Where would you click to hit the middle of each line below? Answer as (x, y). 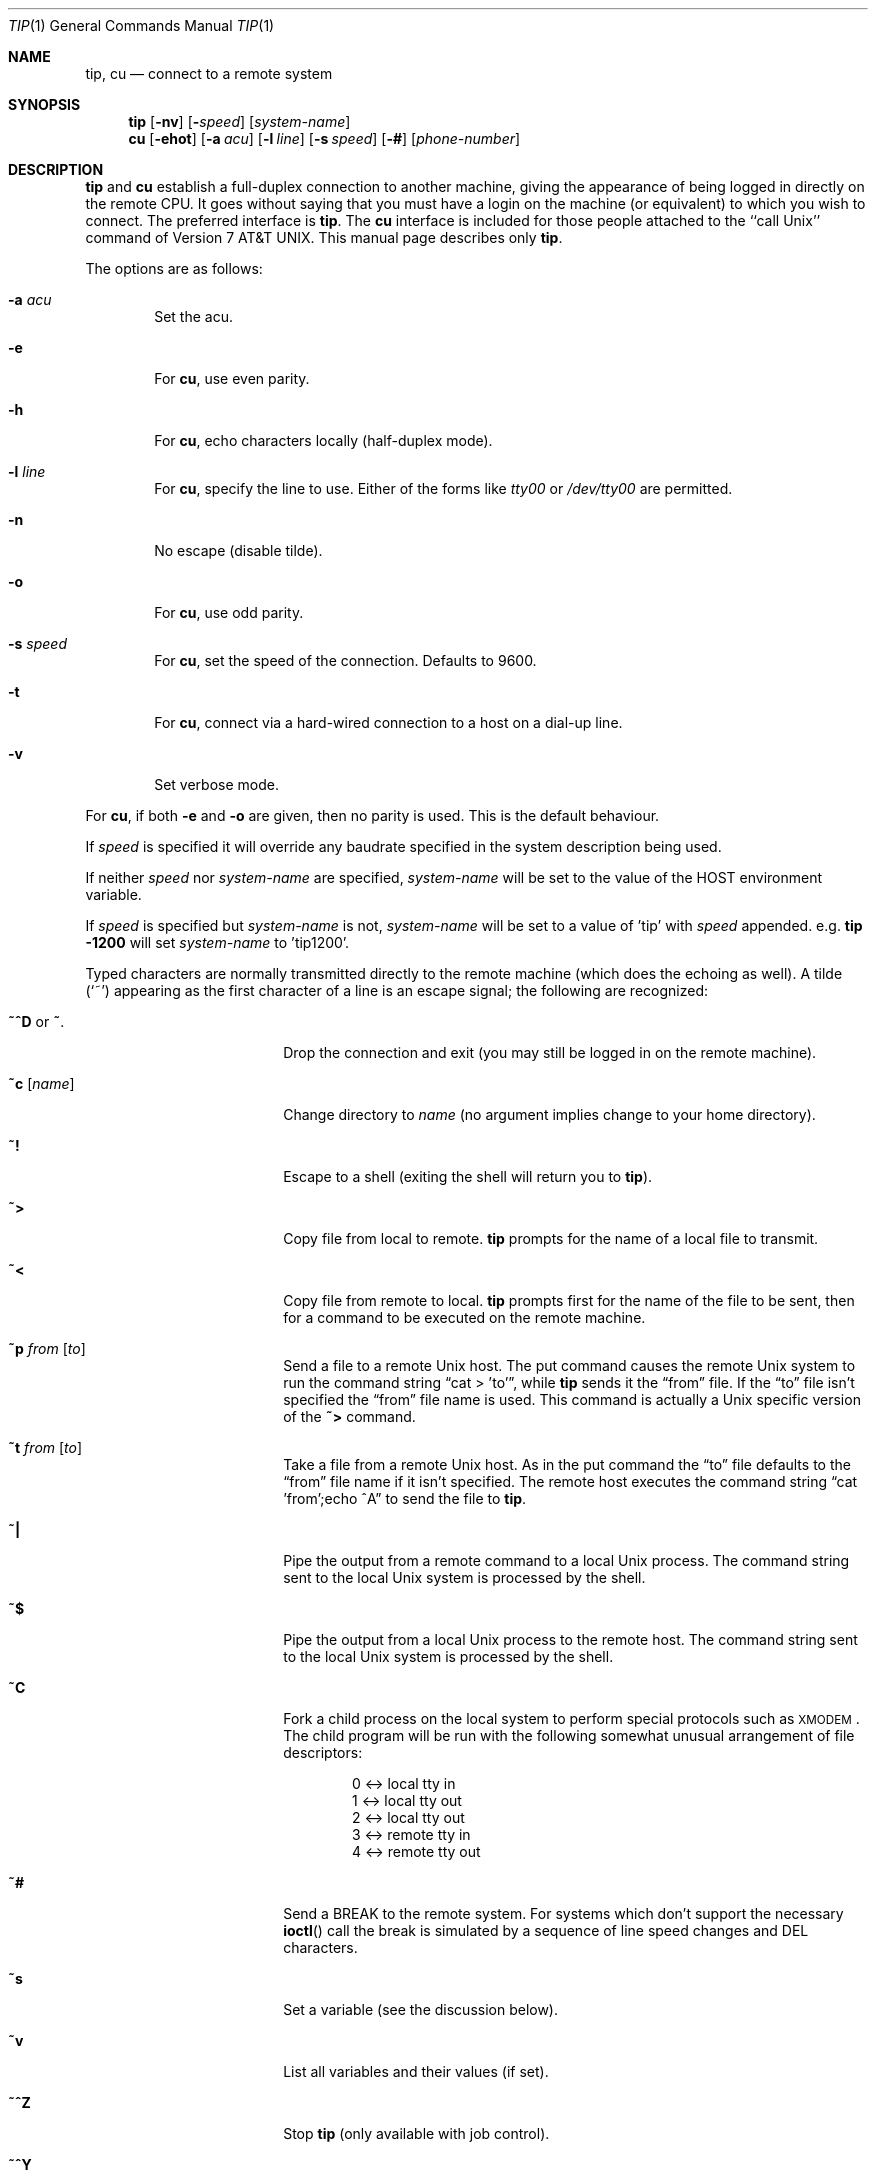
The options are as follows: (174, 268)
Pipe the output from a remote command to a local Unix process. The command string (566, 1560)
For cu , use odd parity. (229, 612)
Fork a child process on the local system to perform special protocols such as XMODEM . (571, 1718)
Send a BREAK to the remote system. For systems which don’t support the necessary (563, 1913)
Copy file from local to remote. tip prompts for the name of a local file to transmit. (551, 1238)
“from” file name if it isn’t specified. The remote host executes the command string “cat (570, 1481)
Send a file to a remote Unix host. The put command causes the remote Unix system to (569, 1365)
